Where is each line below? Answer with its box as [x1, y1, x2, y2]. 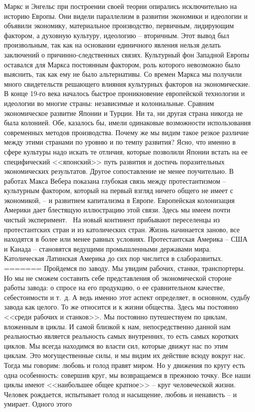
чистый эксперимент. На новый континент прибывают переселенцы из [4, 214, 220, 225]
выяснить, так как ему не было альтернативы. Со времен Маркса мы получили [4, 69, 242, 79]
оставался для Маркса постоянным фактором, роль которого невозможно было [4, 59, 240, 69]
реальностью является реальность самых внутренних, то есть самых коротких [4, 331, 239, 341]
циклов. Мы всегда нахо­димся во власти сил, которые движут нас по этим [4, 340, 228, 351]
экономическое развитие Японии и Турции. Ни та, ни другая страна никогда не [4, 107, 243, 118]
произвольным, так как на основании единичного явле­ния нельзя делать [4, 40, 221, 50]
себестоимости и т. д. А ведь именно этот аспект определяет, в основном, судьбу [4, 292, 251, 302]
